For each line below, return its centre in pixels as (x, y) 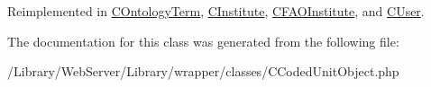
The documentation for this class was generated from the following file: (203, 41)
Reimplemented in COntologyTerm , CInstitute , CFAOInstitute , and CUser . (216, 11)
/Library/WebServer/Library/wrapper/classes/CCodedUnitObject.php (203, 71)
